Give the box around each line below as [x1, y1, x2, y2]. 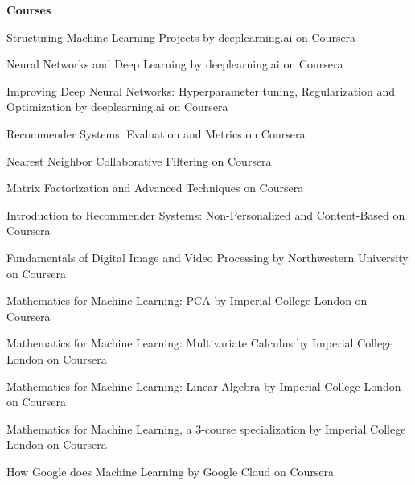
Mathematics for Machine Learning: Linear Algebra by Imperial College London [6, 377, 401, 394]
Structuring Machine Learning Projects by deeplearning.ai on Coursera [6, 28, 356, 45]
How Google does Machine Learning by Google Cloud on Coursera [6, 462, 335, 479]
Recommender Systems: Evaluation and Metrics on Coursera [6, 125, 306, 142]
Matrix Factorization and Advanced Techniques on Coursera [6, 179, 304, 196]
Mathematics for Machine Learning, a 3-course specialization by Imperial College [6, 420, 406, 437]
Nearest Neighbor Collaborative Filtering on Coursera [6, 152, 272, 169]
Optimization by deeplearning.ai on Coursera [6, 98, 228, 115]
